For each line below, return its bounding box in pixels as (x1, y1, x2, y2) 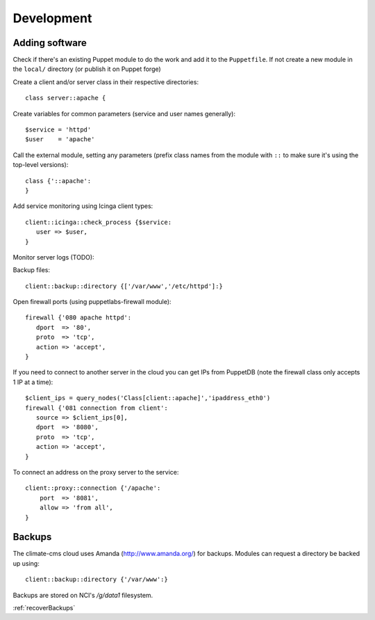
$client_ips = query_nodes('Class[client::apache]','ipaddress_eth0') (25, 394, 271, 402)
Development (12, 10, 92, 26)
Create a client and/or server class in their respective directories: (12, 77, 199, 86)
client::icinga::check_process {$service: (25, 218, 172, 226)
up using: (12, 559, 40, 567)
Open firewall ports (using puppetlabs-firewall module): (12, 298, 172, 306)
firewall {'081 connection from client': (25, 404, 168, 412)
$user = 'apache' (25, 136, 95, 143)
